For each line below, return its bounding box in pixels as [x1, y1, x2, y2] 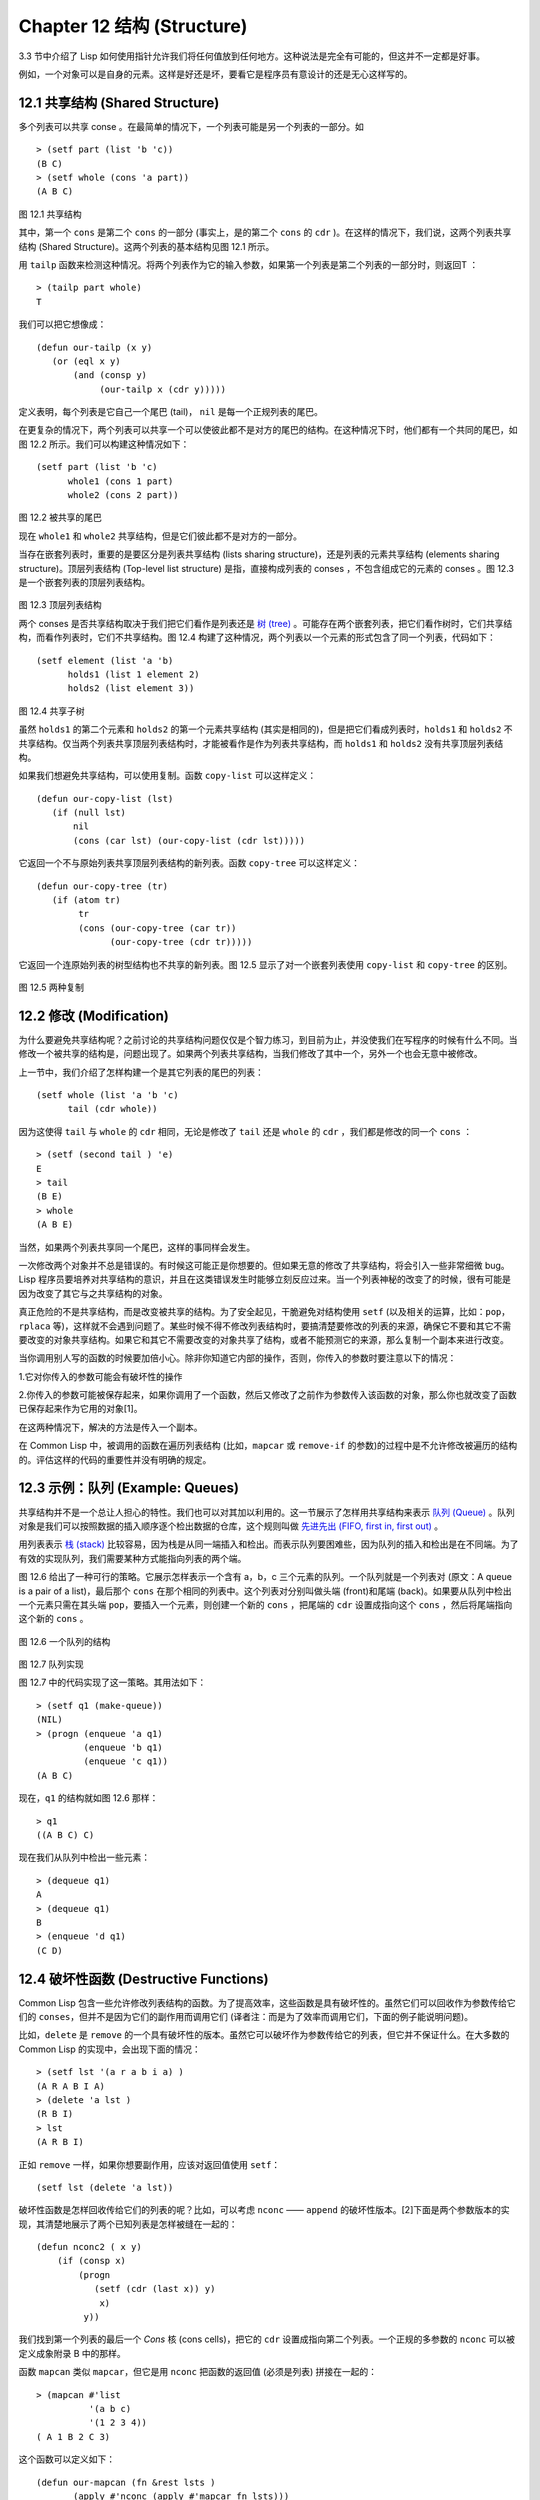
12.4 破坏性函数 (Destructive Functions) [18, 1970, 269, 1987]
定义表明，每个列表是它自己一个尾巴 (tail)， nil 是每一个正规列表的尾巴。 [18, 406, 324, 418]
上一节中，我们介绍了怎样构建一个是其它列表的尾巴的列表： [18, 1066, 264, 1078]
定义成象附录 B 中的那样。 [18, 2347, 127, 2359]
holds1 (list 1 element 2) [67, 668, 200, 680]
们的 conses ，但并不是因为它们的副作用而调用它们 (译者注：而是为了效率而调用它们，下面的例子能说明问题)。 [18, 2011, 474, 2023]
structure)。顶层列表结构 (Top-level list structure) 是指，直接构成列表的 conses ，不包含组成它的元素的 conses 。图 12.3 [18, 562, 515, 574]
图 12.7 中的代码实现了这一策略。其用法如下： [18, 1676, 207, 1689]
